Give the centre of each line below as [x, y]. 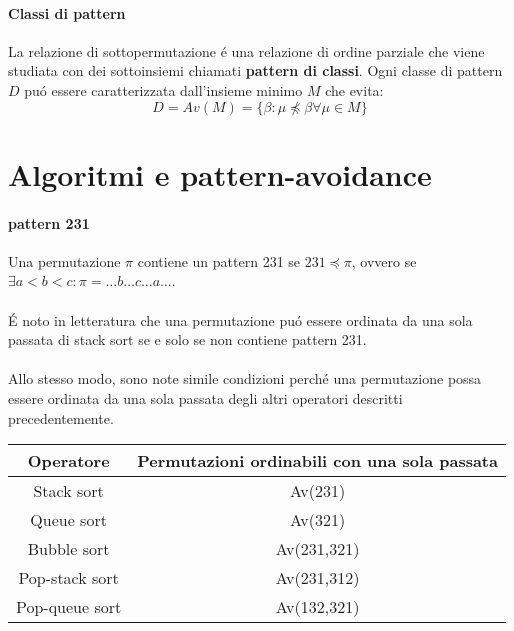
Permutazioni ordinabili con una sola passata [317, 461]
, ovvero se [384, 260]
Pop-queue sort [69, 607]
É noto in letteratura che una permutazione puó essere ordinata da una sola [240, 319]
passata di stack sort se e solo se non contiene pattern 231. [187, 339]
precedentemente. [61, 417]
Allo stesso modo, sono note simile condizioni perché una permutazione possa [245, 378]
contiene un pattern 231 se [219, 260]
